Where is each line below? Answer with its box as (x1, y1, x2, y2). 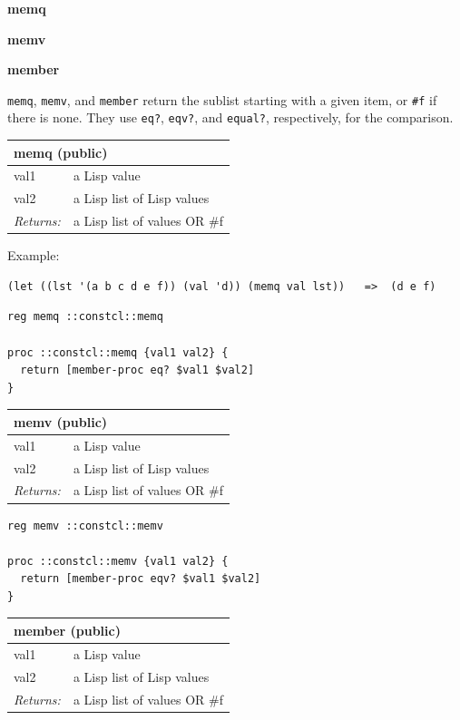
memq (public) (14, 142, 108, 161)
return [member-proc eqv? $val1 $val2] (20, 572, 261, 586)
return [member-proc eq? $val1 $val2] (20, 364, 255, 377)
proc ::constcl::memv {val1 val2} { (7, 554, 229, 568)
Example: (7, 246, 60, 265)
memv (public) (14, 412, 108, 431)
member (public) (14, 620, 121, 639)
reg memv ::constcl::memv (7, 519, 163, 532)
